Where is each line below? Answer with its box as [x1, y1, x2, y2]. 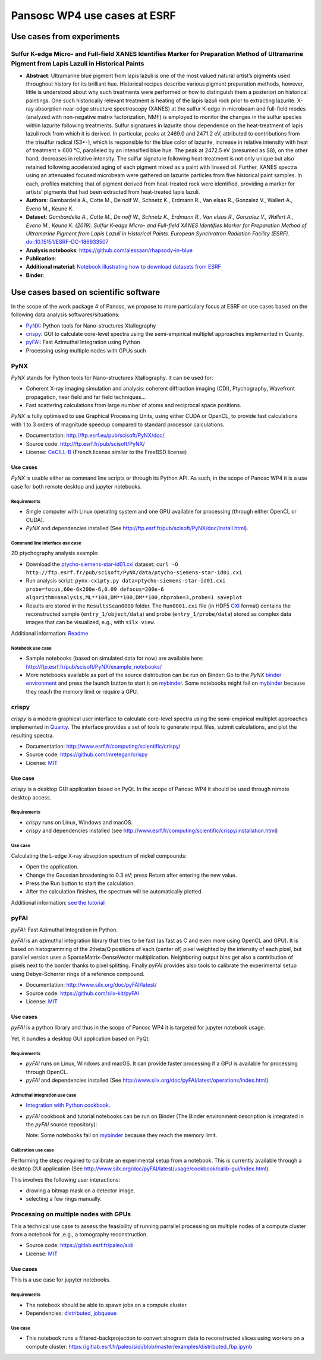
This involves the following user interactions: [11, 1176, 121, 1183]
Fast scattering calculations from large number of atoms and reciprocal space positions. [26, 402, 242, 409]
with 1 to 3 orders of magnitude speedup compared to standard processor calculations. [11, 421, 225, 428]
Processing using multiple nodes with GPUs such [26, 347, 146, 354]
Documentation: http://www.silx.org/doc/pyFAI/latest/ [26, 981, 157, 988]
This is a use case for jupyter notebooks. [11, 1276, 111, 1283]
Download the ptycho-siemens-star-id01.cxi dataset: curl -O [26, 561, 178, 568]
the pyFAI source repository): [26, 1121, 97, 1128]
